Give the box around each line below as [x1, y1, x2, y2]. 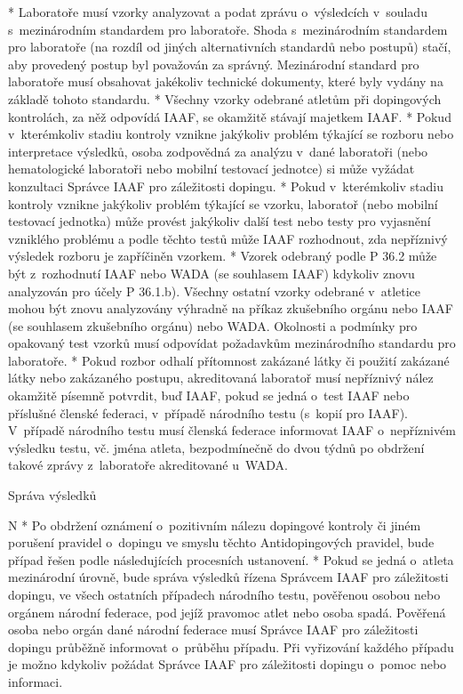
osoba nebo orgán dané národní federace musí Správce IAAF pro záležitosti [8, 620, 419, 639]
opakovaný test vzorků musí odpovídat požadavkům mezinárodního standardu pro [8, 334, 456, 352]
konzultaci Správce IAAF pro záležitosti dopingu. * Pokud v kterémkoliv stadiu [8, 176, 443, 195]
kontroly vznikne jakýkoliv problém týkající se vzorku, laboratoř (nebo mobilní [8, 194, 438, 213]
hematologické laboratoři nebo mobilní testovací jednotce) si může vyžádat [8, 159, 415, 178]
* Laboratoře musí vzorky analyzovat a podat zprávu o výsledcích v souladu [8, 3, 427, 20]
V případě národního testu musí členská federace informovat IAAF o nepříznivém [8, 421, 456, 440]
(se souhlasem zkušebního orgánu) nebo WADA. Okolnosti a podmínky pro [8, 316, 418, 335]
